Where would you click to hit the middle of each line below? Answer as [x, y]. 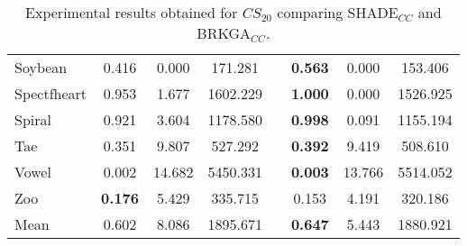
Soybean [41, 67]
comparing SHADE [338, 12]
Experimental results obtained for [132, 12]
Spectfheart [51, 93]
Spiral [33, 119]
